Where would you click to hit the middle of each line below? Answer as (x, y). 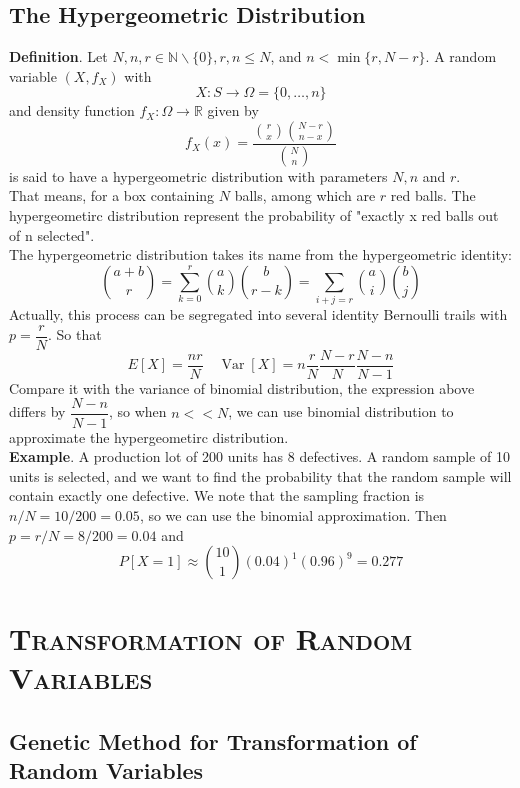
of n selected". (52, 234)
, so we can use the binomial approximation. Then (293, 514)
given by (233, 110)
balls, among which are (305, 195)
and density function (72, 110)
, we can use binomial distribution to (341, 411)
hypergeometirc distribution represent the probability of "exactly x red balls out (254, 215)
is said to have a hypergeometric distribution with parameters (198, 175)
